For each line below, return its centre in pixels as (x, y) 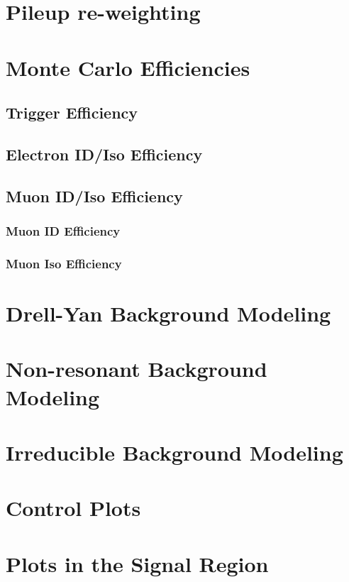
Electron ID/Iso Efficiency (104, 154)
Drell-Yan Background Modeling (168, 313)
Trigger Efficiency (72, 112)
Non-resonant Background (137, 369)
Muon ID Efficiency (63, 231)
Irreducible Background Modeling (174, 452)
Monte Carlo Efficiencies (128, 67)
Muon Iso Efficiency (64, 263)
